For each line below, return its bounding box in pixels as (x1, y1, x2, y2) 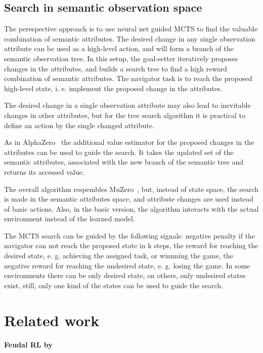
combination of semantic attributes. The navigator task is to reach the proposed (4, 73, 252, 84)
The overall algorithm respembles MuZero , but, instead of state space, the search (4, 183, 259, 194)
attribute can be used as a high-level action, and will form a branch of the (4, 43, 234, 54)
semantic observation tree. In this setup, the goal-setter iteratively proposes (4, 53, 238, 63)
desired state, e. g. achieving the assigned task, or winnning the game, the (4, 250, 233, 261)
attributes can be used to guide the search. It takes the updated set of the (4, 146, 234, 157)
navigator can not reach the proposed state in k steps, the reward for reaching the (4, 240, 258, 251)
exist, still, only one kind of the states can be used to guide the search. (4, 280, 223, 290)
